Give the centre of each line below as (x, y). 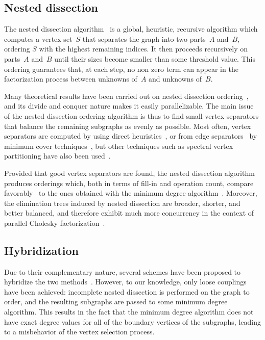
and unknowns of (175, 79)
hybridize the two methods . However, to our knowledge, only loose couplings (125, 282)
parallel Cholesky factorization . (55, 223)
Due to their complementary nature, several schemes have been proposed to (123, 271)
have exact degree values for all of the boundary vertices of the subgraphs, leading (132, 321)
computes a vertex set (38, 38)
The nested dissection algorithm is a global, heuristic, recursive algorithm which (131, 29)
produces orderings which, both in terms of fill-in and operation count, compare (129, 183)
